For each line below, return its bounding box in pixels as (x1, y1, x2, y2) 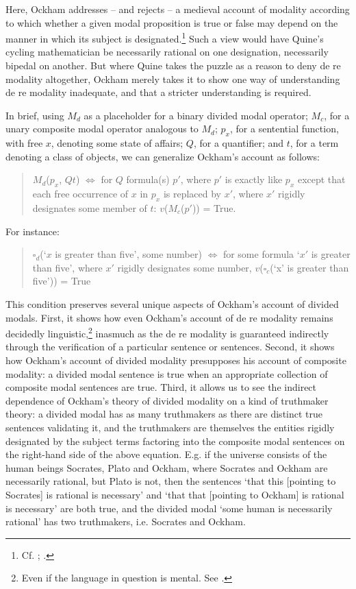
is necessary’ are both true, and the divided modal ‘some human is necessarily (5, 501, 333, 515)
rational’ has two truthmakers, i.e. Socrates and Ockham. (5, 514, 246, 529)
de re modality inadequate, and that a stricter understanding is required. (5, 85, 311, 99)
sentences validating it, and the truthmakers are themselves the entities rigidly (5, 420, 335, 434)
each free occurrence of (32, 187, 129, 201)
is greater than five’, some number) (55, 247, 202, 261)
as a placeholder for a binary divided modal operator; (84, 108, 308, 122)
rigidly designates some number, (117, 260, 252, 274)
